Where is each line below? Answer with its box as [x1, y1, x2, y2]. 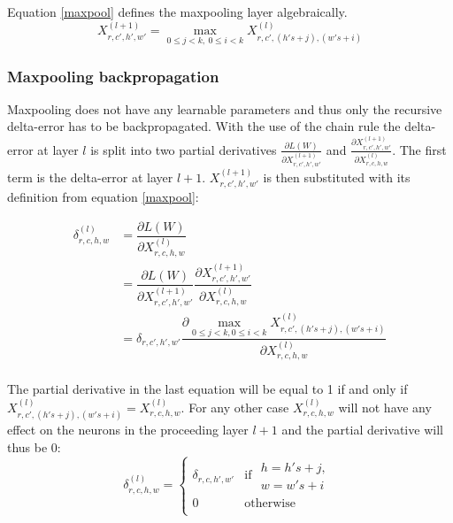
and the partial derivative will [281, 420, 443, 439]
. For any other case [180, 397, 289, 416]
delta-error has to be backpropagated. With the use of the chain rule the [7, 117, 401, 135]
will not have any [338, 397, 432, 416]
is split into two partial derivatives [90, 140, 277, 158]
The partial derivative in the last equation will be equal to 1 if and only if [7, 380, 408, 398]
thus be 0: [7, 437, 61, 456]
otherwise [244, 496, 296, 510]
